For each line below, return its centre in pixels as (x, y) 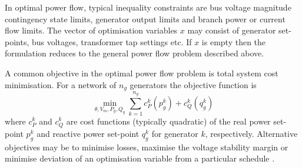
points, (17, 41)
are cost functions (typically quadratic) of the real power (168, 121)
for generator (175, 133)
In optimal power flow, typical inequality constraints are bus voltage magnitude (148, 7)
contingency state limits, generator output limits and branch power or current (145, 19)
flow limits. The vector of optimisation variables (91, 30)
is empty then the (234, 41)
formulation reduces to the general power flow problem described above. (135, 53)
